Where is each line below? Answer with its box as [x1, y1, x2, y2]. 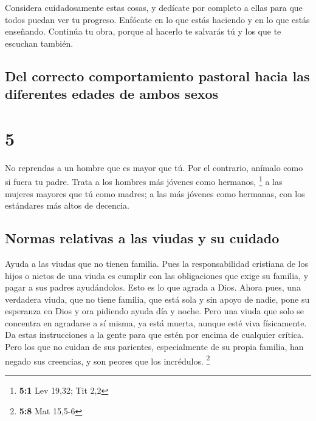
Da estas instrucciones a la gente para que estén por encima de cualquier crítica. [5, 328, 304, 341]
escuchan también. [5, 36, 74, 49]
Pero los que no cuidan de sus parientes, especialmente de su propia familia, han [5, 340, 304, 353]
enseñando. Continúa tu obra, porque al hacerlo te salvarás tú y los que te [5, 25, 281, 38]
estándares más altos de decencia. [5, 199, 129, 212]
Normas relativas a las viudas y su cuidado [5, 229, 280, 248]
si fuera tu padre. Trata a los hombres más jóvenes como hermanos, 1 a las [5, 173, 283, 187]
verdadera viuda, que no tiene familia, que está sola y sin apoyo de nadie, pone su [5, 292, 310, 305]
